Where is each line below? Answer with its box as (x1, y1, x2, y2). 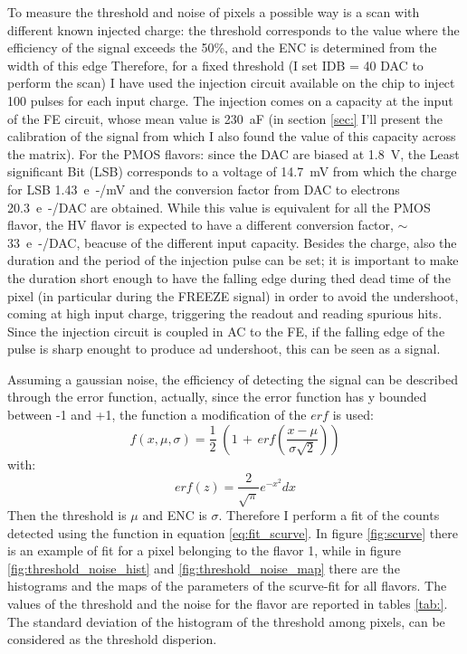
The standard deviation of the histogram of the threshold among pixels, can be (7, 611, 445, 630)
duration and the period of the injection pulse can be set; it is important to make (7, 251, 459, 270)
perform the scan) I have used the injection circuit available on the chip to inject (7, 73, 455, 92)
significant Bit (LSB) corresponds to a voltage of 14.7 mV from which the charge (7, 162, 457, 181)
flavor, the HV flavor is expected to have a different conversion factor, (7, 215, 394, 234)
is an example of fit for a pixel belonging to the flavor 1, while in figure (7, 541, 401, 560)
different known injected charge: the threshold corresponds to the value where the (7, 20, 460, 39)
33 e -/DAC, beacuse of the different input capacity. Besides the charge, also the (7, 232, 457, 251)
